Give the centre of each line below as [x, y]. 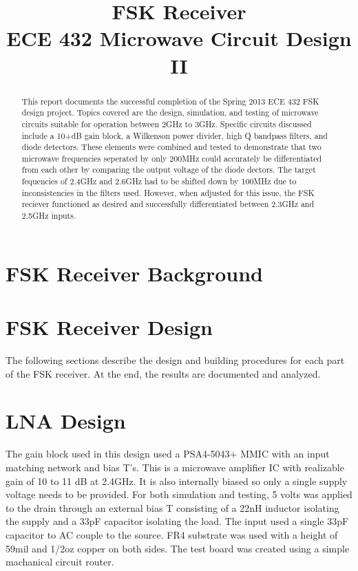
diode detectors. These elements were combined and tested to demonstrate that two [171, 147]
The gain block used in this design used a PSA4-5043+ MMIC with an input [168, 454]
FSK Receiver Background [134, 273]
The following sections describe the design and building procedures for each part [175, 360]
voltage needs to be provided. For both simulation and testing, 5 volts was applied [179, 494]
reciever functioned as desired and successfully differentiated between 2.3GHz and [168, 204]
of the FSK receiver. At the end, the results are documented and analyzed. [163, 373]
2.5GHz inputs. [49, 216]
